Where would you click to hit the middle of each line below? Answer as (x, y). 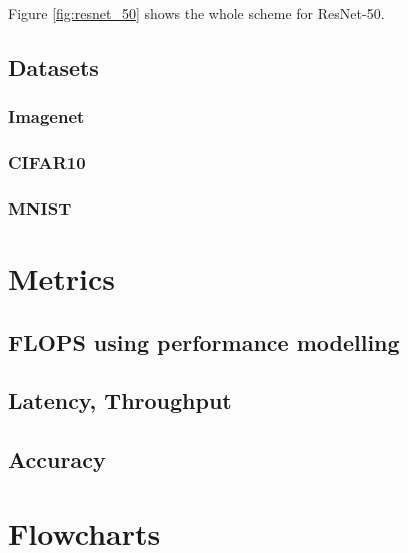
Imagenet (46, 116)
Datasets (53, 66)
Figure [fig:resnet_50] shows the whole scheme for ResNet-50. (196, 13)
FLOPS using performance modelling (204, 341)
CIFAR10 (47, 162)
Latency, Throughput (120, 400)
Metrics (62, 278)
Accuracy (57, 459)
